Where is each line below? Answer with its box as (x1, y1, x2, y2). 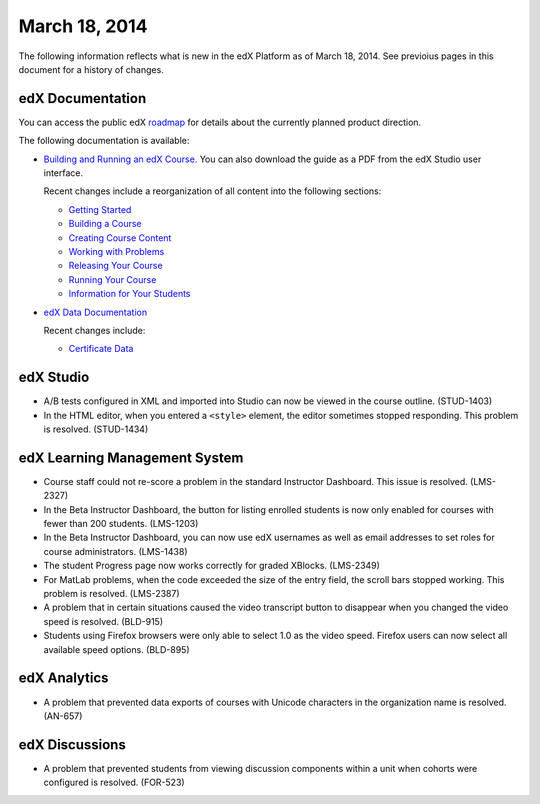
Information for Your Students (68, 288, 191, 300)
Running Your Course (68, 273, 157, 285)
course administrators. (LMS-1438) (43, 545, 188, 557)
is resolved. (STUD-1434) (43, 423, 149, 435)
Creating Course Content (68, 231, 172, 244)
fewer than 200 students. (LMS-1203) (43, 518, 199, 530)
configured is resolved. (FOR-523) (43, 776, 185, 789)
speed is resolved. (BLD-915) (43, 615, 164, 627)
